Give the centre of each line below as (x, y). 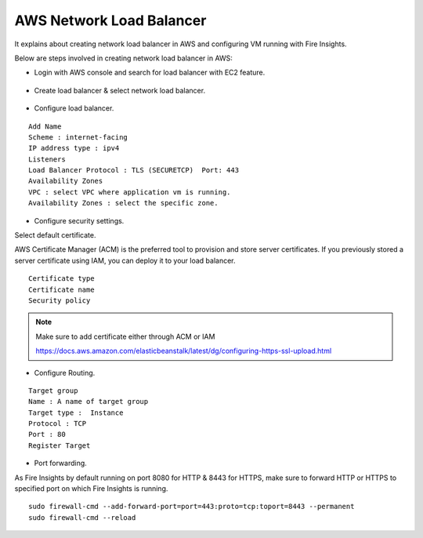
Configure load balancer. (74, 108)
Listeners (47, 159)
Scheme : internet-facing (78, 137)
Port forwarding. (61, 463)
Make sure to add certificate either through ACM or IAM (125, 336)
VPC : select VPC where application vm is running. (130, 192)
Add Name (45, 126)
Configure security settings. (79, 220)
